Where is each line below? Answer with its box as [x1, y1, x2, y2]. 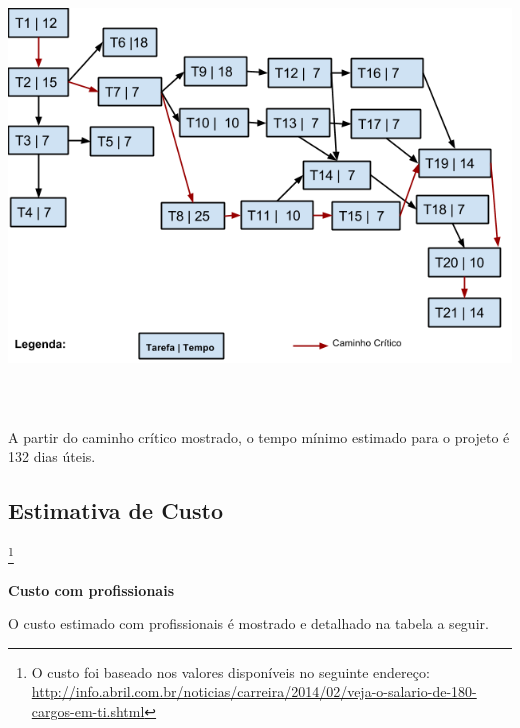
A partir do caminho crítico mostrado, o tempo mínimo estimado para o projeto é [8, 426, 510, 447]
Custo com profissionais [8, 579, 174, 600]
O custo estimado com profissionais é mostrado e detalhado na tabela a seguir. [8, 613, 489, 634]
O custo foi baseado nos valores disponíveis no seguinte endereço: [31, 661, 430, 682]
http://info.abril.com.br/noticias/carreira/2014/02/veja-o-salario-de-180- [31, 681, 477, 702]
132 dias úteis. [8, 446, 96, 467]
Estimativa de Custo [8, 495, 224, 526]
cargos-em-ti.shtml [31, 700, 145, 721]
